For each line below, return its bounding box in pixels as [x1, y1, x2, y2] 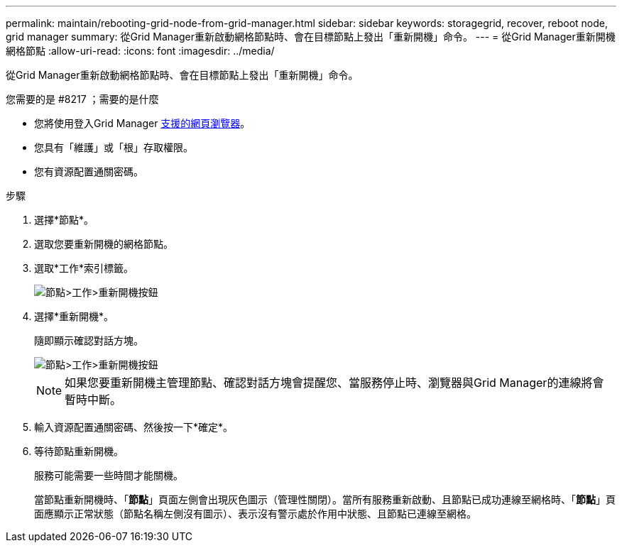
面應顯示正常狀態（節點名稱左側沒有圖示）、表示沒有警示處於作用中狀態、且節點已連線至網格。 [34, 508, 476, 520]
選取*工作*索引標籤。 [34, 262, 134, 274]
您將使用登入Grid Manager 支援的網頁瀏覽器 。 [34, 117, 251, 129]
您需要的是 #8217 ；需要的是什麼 [6, 93, 159, 105]
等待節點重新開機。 [34, 445, 124, 457]
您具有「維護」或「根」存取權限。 [34, 141, 193, 153]
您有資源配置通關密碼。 [34, 165, 143, 177]
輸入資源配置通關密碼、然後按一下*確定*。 [34, 421, 234, 433]
